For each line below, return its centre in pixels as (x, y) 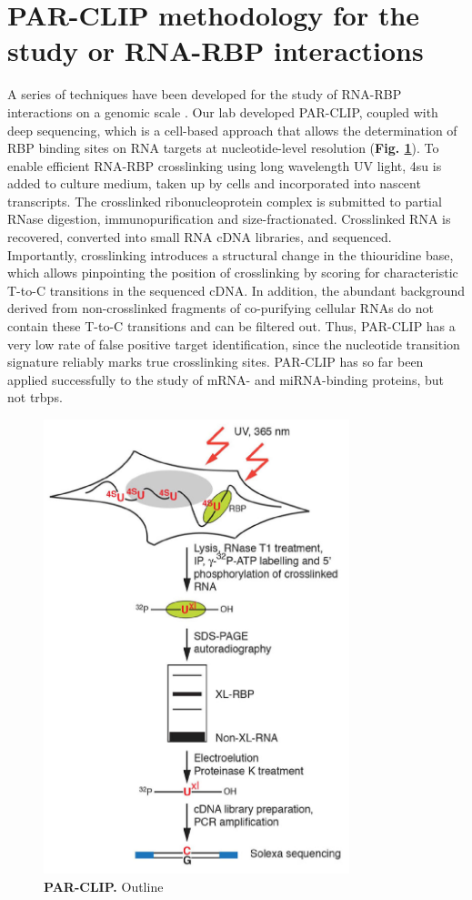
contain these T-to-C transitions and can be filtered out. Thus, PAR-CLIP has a (231, 326)
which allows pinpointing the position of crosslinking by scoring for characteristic (233, 273)
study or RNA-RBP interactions (216, 51)
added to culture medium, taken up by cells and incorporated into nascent (214, 183)
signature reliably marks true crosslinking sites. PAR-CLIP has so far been (216, 362)
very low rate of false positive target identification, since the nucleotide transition (234, 344)
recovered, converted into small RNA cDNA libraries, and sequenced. (200, 237)
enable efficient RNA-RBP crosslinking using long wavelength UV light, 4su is (225, 165)
